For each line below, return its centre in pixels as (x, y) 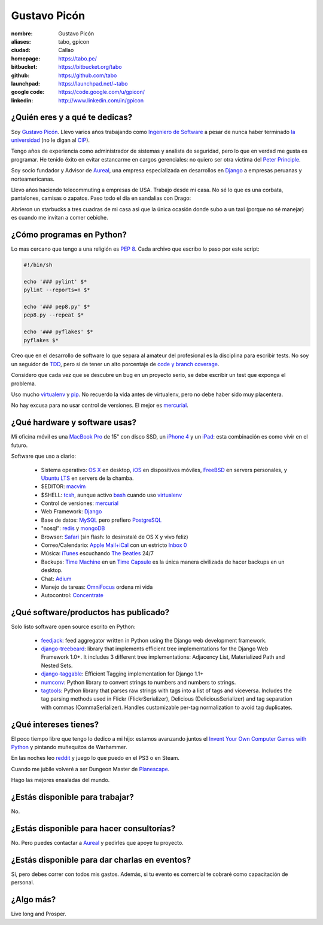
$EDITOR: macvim (63, 486)
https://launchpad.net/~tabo (93, 83)
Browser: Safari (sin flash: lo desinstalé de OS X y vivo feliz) (115, 537)
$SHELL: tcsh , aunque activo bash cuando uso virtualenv (112, 495)
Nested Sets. (57, 665)
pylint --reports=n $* (57, 290)
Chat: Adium (56, 579)
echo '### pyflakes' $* (59, 332)
